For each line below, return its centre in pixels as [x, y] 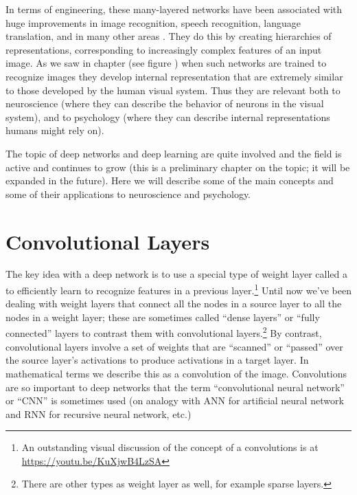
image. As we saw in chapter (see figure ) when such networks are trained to [166, 63]
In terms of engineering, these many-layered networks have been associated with [174, 9]
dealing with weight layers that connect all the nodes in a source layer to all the [174, 304]
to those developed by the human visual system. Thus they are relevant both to [173, 90]
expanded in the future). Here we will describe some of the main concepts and [170, 180]
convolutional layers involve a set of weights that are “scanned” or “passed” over [174, 346]
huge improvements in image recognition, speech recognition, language [153, 22]
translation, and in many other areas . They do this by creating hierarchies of [169, 36]
